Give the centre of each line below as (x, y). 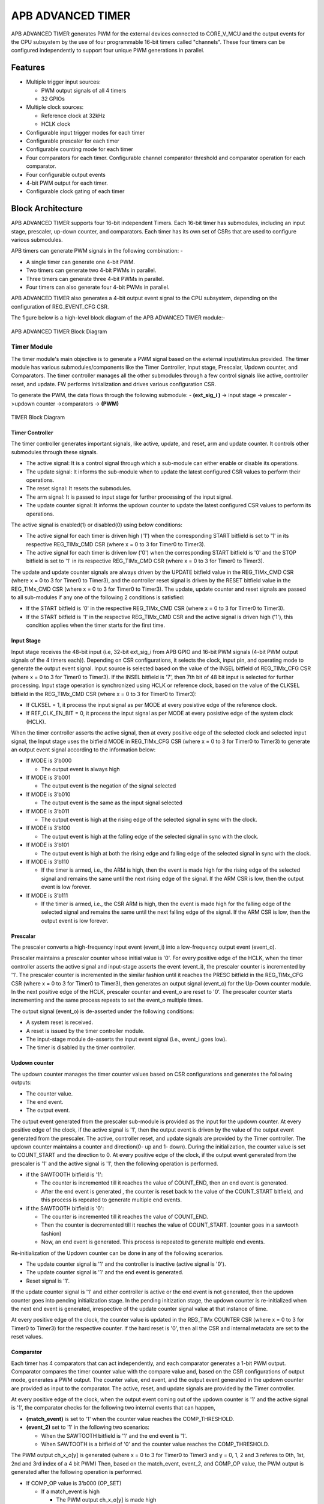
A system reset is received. (60, 1022)
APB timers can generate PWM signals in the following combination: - (97, 251)
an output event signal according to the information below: (83, 750)
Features (28, 68)
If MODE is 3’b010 (48, 794)
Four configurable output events (66, 174)
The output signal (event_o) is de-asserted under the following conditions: (103, 1011)
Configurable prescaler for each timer (73, 141)
